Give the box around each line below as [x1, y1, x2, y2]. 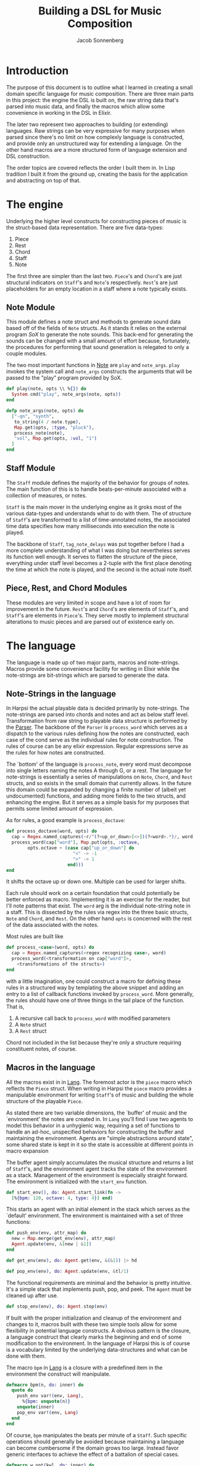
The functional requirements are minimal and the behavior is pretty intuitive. [6, 1279, 192, 1286]
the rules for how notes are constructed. [6, 749, 105, 756]
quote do [11, 1387, 33, 1394]
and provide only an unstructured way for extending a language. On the [6, 139, 182, 147]
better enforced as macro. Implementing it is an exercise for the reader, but [6, 896, 190, 903]
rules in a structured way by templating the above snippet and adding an [6, 984, 184, 991]
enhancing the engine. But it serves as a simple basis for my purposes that [6, 799, 189, 806]
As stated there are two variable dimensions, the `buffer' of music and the [6, 1109, 187, 1116]
